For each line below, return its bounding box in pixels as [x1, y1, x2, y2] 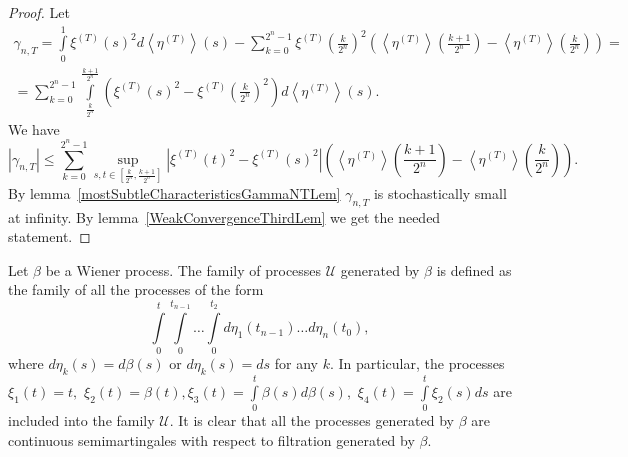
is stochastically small [373, 182, 507, 203]
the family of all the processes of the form [8, 279, 264, 300]
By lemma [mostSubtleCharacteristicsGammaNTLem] [8, 182, 341, 203]
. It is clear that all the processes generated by [169, 410, 455, 431]
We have [8, 118, 60, 139]
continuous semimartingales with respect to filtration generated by [8, 429, 415, 450]
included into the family [8, 410, 155, 431]
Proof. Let [8, 2, 70, 22]
